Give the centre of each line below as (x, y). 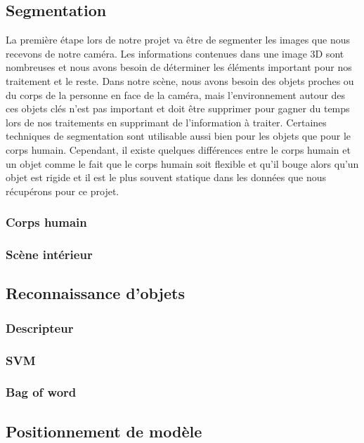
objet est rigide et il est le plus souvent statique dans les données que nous (166, 177)
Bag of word (41, 392)
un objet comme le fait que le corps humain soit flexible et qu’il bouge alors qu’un (182, 163)
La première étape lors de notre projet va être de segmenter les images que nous (178, 40)
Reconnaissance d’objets (95, 293)
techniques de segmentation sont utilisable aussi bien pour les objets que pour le (178, 136)
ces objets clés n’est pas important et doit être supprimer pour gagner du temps (178, 108)
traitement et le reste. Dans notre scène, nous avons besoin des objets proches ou (180, 80)
